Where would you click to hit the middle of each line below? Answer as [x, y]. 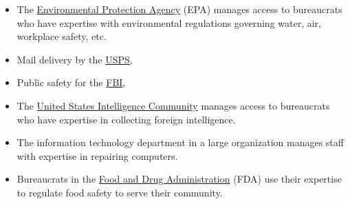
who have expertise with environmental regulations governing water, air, [169, 22]
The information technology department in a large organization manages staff [180, 142]
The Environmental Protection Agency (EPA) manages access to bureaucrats [179, 9]
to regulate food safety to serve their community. [120, 192]
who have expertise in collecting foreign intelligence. [126, 119]
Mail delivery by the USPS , [75, 59]
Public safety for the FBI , [71, 82]
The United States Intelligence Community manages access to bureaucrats [173, 105]
